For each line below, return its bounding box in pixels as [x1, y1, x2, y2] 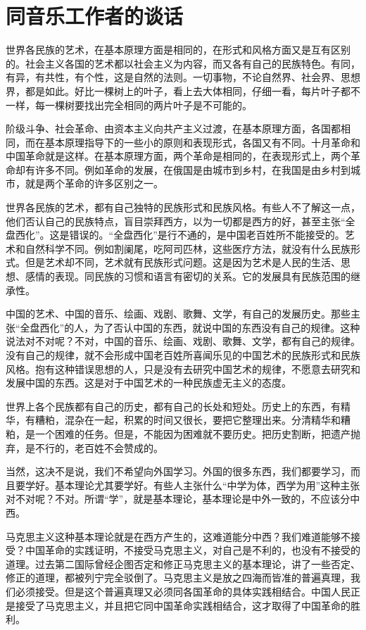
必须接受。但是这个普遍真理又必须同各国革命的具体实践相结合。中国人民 [15, 584, 351, 598]
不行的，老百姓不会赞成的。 [34, 440, 163, 455]
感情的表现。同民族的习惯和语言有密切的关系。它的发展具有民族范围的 [25, 269, 351, 284]
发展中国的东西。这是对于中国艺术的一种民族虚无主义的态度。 [6, 375, 291, 390]
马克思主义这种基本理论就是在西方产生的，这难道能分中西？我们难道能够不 [6, 529, 351, 543]
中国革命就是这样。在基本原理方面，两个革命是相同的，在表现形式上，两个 [6, 149, 351, 163]
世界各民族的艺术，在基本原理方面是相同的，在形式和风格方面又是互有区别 [6, 42, 351, 57]
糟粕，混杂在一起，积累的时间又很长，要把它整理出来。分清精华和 [34, 412, 341, 427]
